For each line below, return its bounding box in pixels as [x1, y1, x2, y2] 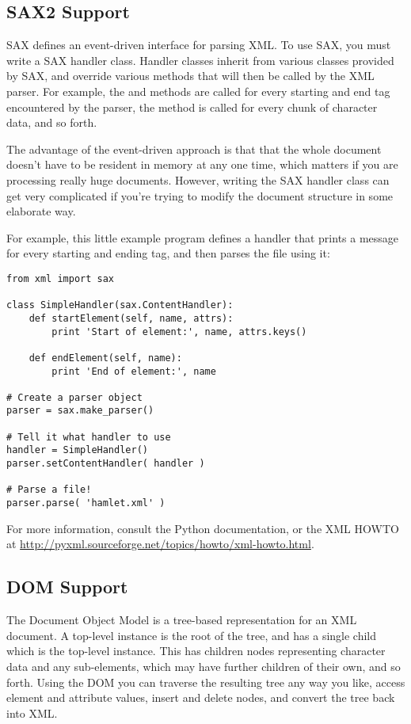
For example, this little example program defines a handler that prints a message [6, 229, 399, 246]
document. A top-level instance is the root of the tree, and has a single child [6, 627, 377, 643]
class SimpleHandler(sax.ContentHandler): [6, 299, 234, 311]
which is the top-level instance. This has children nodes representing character [6, 642, 386, 659]
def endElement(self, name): [29, 352, 182, 364]
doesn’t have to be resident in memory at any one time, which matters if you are [6, 156, 398, 173]
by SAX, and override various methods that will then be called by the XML [6, 67, 375, 84]
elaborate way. [6, 203, 76, 219]
